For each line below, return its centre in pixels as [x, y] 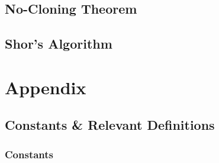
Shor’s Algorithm [59, 44]
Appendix [46, 87]
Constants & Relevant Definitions [110, 125]
